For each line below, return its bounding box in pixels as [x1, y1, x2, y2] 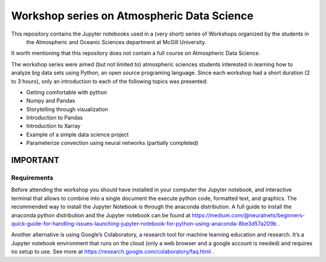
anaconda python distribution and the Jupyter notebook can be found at [11, 211, 191, 219]
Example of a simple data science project [26, 130, 129, 138]
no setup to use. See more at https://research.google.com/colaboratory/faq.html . [11, 248, 214, 255]
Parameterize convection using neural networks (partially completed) [26, 139, 199, 147]
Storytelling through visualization [26, 106, 109, 113]
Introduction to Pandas [26, 114, 83, 121]
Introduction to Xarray [26, 123, 81, 130]
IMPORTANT [11, 155, 60, 165]
